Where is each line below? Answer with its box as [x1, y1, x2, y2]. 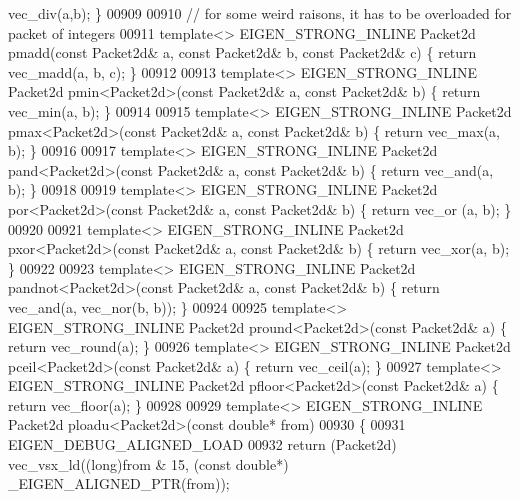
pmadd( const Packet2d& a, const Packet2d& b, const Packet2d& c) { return [8, 42, 477, 63]
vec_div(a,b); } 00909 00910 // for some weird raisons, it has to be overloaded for [8, 3, 512, 23]
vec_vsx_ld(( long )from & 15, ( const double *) [8, 453, 289, 474]
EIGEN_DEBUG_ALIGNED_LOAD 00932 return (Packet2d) [8, 434, 397, 455]
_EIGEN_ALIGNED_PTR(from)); [8, 473, 230, 494]
